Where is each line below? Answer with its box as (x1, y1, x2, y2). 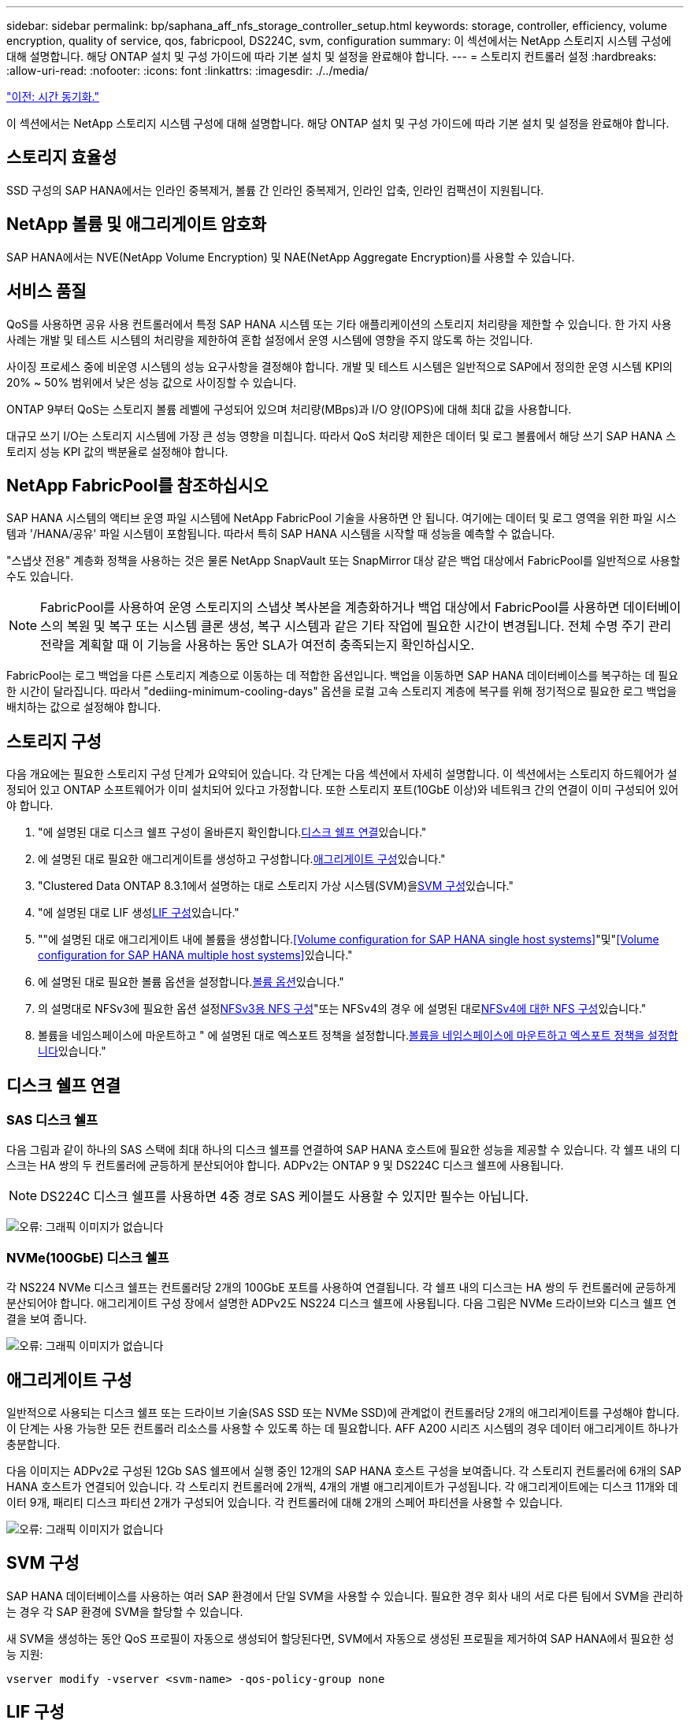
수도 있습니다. (6, 569, 74, 584)
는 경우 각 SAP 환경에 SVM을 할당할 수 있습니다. (6, 1604, 243, 1618)
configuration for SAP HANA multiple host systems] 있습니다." (38, 948, 353, 962)
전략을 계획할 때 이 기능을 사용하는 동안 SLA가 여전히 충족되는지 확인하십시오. (40, 637, 475, 654)
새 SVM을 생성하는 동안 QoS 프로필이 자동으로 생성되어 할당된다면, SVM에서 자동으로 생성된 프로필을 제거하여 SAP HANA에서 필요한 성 (6, 1631, 674, 1645)
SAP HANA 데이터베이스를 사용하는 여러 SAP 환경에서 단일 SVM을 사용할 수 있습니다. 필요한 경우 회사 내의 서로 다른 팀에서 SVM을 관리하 (6, 1588, 684, 1603)
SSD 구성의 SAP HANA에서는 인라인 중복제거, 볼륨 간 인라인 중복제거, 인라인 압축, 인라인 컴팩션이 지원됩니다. (6, 183, 544, 197)
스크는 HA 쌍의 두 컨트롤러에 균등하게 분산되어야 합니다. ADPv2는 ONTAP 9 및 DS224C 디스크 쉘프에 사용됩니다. (6, 1158, 564, 1173)
